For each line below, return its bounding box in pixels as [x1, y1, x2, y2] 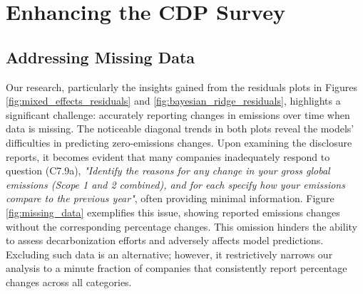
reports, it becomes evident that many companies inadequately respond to [6, 149, 330, 164]
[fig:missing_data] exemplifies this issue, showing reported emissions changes [6, 204, 340, 219]
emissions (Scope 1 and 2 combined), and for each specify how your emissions [6, 177, 345, 191]
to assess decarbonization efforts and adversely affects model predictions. [6, 233, 324, 248]
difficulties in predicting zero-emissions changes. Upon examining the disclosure [6, 135, 352, 149]
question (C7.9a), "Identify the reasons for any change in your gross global [6, 163, 330, 178]
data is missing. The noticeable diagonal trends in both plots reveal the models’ [6, 121, 354, 136]
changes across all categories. [6, 274, 132, 289]
